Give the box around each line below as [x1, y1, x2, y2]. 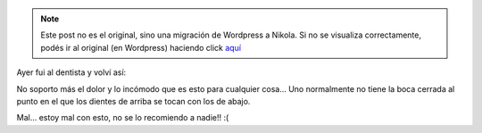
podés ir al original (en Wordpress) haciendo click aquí [40, 42, 241, 53]
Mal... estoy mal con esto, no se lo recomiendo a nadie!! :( [16, 112, 229, 123]
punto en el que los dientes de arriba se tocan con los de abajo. [16, 96, 251, 106]
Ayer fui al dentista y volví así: [16, 67, 127, 78]
